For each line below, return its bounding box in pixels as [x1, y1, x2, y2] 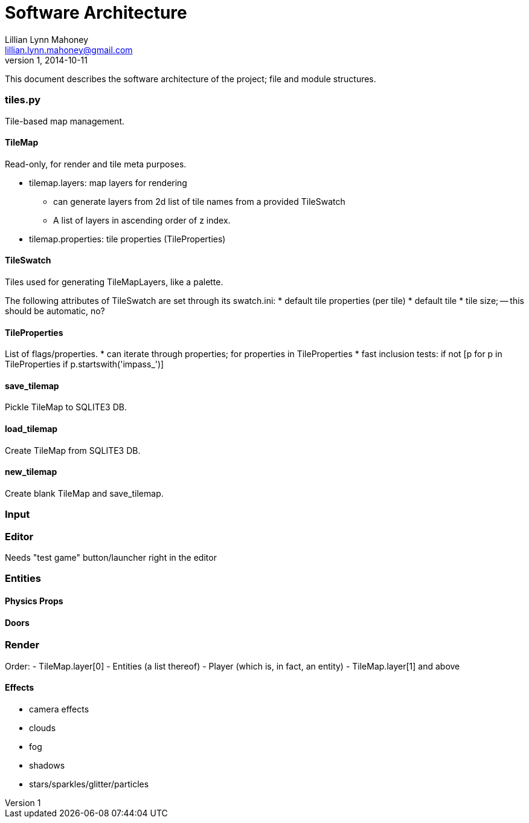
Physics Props [5, 595, 63, 606]
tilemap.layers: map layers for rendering [29, 177, 187, 188]
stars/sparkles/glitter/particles [29, 778, 149, 789]
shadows [29, 760, 65, 770]
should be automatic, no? [5, 305, 105, 316]
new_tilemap [5, 466, 57, 477]
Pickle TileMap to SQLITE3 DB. [5, 402, 127, 413]
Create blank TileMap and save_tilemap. [5, 488, 164, 499]
